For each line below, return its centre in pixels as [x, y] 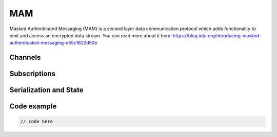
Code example [33, 107]
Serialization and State [46, 90]
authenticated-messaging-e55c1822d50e [53, 43]
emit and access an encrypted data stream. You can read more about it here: [91, 35]
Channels [25, 58]
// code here [37, 122]
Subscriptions [33, 74]
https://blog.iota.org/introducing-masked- [217, 35]
